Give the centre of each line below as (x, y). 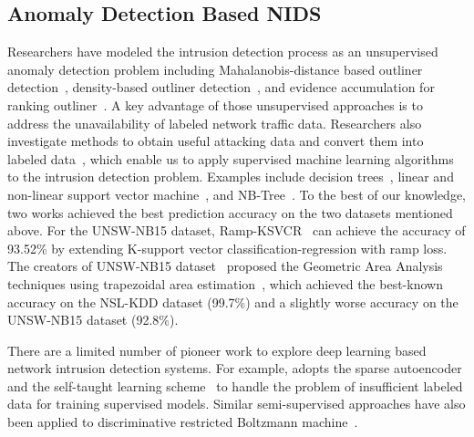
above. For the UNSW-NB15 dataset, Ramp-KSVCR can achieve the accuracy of (237, 230)
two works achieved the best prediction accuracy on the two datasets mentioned (230, 212)
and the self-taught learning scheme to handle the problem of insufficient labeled (235, 385)
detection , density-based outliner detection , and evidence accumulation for (221, 87)
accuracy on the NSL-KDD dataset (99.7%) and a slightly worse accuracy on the (233, 302)
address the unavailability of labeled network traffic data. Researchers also (215, 123)
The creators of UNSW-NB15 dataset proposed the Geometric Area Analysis (225, 266)
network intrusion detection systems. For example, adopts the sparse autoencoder (235, 368)
